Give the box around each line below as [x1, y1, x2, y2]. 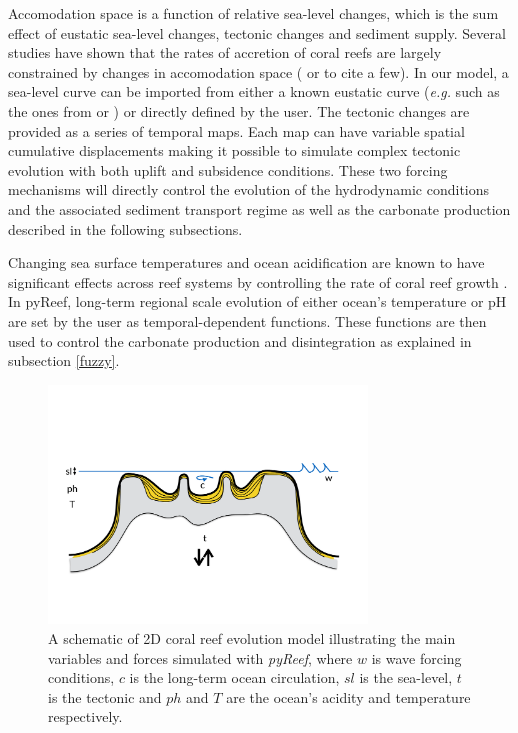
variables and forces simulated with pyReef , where [48, 647, 353, 668]
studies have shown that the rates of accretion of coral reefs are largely [8, 42, 442, 63]
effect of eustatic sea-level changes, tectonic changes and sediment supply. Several [8, 22, 506, 43]
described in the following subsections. [8, 218, 243, 239]
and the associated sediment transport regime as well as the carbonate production [8, 198, 511, 219]
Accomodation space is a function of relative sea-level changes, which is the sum [8, 3, 499, 23]
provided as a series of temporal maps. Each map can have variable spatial [8, 120, 465, 141]
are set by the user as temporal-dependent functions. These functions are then [8, 310, 487, 331]
